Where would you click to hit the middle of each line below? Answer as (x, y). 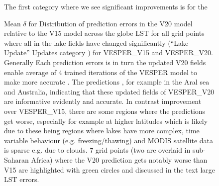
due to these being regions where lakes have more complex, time (102, 131)
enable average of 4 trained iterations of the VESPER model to (101, 72)
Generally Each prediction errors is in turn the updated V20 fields (105, 62)
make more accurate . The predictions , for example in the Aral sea (107, 82)
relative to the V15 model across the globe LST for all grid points (104, 33)
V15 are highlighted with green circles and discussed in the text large (109, 169)
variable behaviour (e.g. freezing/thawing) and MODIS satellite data (109, 140)
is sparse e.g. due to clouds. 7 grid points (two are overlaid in (97, 150)
